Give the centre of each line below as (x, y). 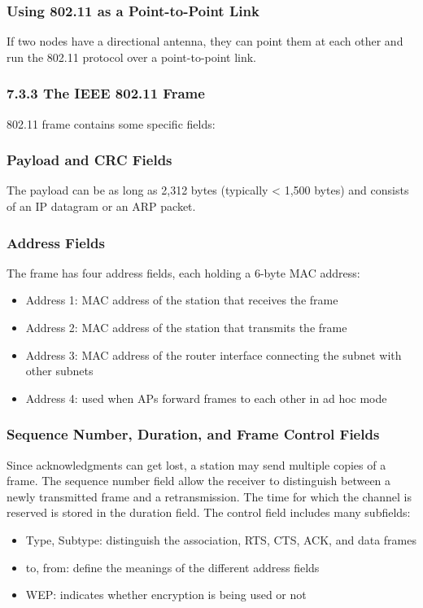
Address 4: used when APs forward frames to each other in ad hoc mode (206, 398)
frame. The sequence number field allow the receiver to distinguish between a (199, 481)
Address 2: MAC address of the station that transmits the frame (186, 328)
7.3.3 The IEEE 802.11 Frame (106, 93)
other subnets (59, 371)
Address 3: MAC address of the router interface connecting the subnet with (214, 354)
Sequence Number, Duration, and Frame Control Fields (193, 434)
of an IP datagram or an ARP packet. (101, 206)
